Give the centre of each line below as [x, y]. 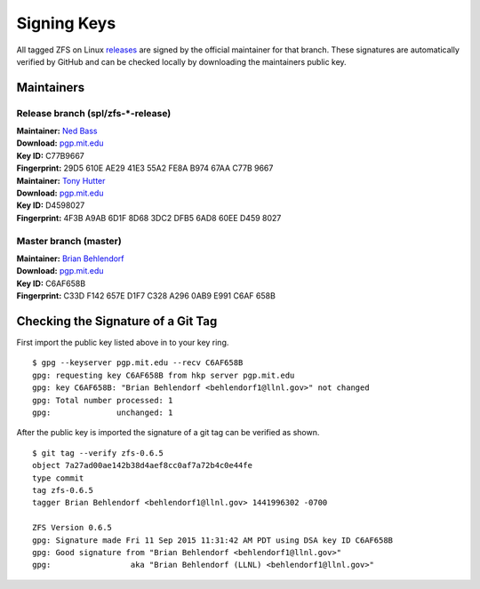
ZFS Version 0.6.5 [72, 528]
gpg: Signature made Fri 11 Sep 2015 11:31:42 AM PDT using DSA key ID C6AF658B [213, 540]
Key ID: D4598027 [51, 205]
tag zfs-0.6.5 [63, 490]
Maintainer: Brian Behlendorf [70, 259]
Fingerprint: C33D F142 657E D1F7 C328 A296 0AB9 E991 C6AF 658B [146, 296]
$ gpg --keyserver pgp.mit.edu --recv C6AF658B [138, 363]
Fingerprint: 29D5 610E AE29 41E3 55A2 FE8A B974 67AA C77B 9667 [145, 168]
